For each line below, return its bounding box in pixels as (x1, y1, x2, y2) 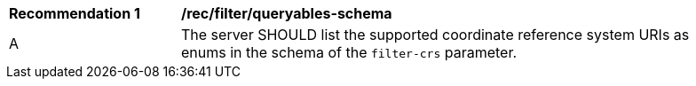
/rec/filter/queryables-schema (181, 4, 392, 22)
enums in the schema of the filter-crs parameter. (181, 43, 518, 61)
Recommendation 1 (9, 4, 140, 22)
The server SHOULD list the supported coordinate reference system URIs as (181, 26, 690, 43)
